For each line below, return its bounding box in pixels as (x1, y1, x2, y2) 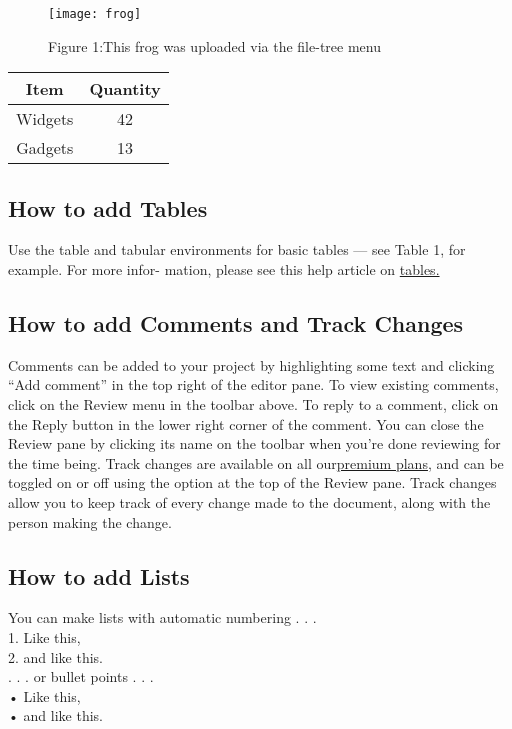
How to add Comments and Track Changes (8, 308, 464, 339)
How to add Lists (8, 560, 190, 591)
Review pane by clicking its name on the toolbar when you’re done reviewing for (8, 433, 501, 454)
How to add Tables (8, 192, 208, 223)
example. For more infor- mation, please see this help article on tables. (8, 259, 440, 280)
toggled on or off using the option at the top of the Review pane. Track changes (8, 472, 497, 493)
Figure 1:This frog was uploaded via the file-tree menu (48, 35, 381, 56)
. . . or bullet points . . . (8, 666, 154, 687)
